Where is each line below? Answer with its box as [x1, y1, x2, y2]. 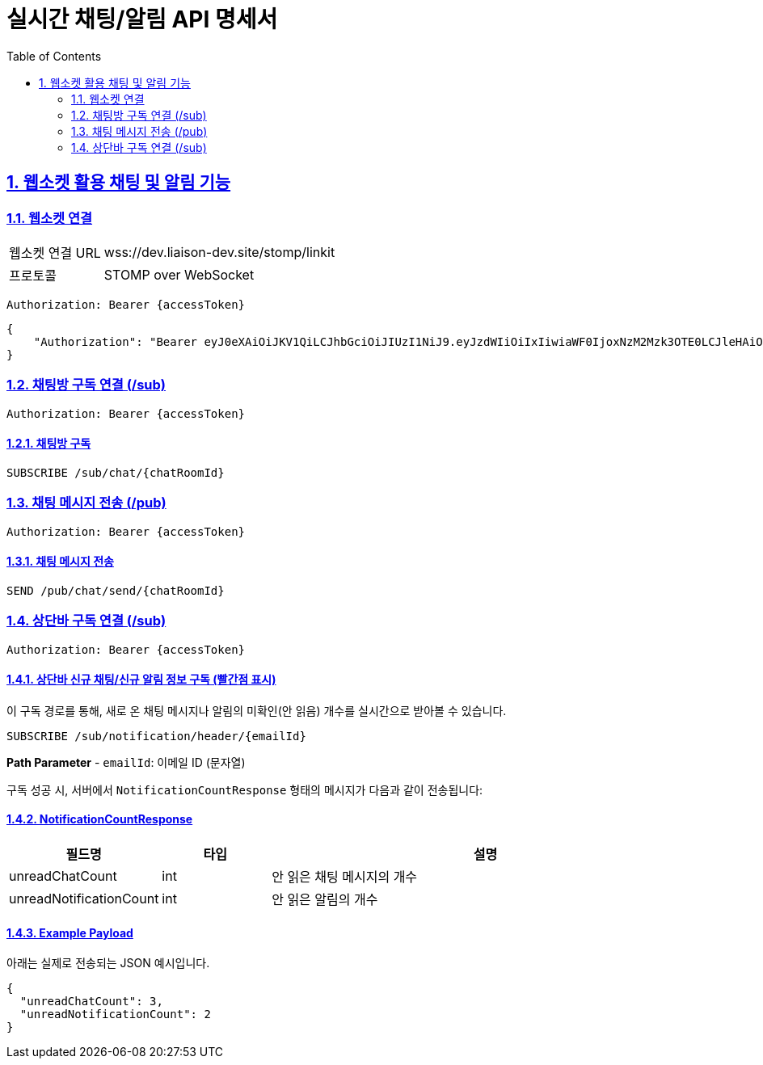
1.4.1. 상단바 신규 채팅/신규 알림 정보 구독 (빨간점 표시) [6, 672, 276, 687]
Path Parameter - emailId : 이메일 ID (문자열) [6, 755, 246, 769]
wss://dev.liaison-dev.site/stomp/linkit [103, 243, 335, 260]
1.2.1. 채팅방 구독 [6, 436, 91, 451]
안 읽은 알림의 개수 [272, 891, 378, 908]
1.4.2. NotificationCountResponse [6, 812, 193, 827]
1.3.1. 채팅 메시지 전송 [6, 554, 114, 569]
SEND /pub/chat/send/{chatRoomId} [6, 583, 225, 597]
